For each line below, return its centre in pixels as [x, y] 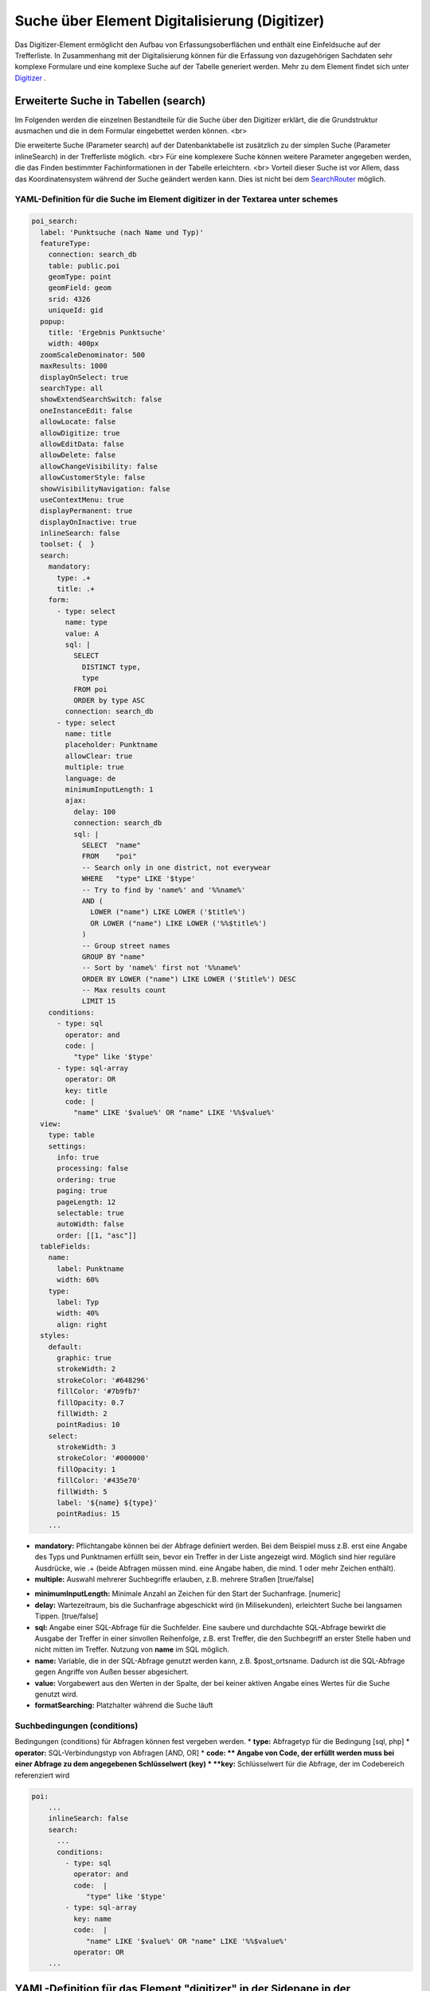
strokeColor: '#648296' [103, 1380]
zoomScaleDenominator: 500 [93, 355]
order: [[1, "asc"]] [97, 1235]
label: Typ [78, 1303]
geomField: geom [80, 288]
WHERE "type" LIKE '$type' [139, 879]
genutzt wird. [57, 1694]
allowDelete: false [78, 455]
